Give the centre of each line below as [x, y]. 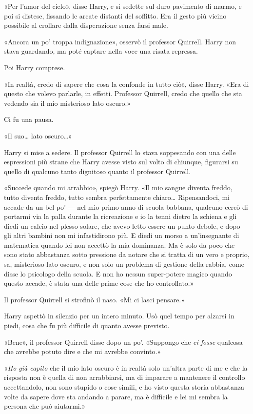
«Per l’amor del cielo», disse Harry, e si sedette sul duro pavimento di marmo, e [123, 6]
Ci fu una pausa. [29, 119]
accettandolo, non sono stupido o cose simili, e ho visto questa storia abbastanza [124, 387]
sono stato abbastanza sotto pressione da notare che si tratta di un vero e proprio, [127, 254]
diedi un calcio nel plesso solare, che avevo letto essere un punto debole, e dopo [122, 226]
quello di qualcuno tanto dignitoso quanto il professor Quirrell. [97, 171]
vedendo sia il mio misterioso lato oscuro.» [68, 103]
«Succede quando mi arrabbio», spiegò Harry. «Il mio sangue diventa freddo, [118, 187]
